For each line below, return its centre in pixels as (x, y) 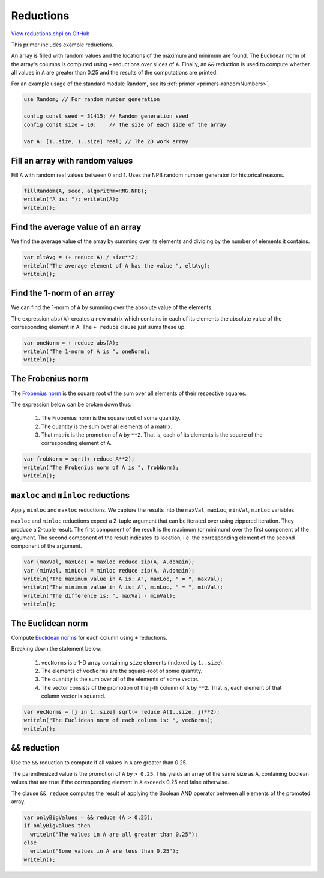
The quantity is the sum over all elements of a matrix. (106, 426)
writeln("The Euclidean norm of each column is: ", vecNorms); (119, 720)
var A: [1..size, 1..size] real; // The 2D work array (106, 142)
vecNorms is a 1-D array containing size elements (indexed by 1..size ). (133, 662)
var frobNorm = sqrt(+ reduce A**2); (79, 459)
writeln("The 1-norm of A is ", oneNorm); (87, 351)
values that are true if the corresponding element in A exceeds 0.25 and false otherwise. (120, 782)
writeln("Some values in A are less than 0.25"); (105, 851)
